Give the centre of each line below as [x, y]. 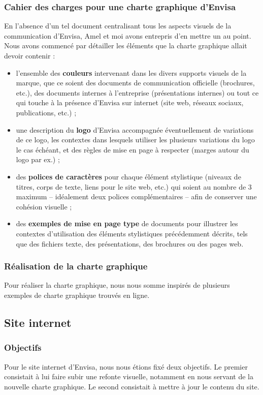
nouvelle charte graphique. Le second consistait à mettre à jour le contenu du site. [132, 386]
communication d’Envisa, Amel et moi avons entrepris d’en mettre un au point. [128, 35]
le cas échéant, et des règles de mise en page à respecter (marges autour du [133, 149]
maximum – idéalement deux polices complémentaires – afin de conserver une [136, 196]
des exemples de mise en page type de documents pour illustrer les [127, 223]
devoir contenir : [30, 55]
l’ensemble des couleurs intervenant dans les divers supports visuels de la [131, 72]
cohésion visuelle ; [44, 206]
